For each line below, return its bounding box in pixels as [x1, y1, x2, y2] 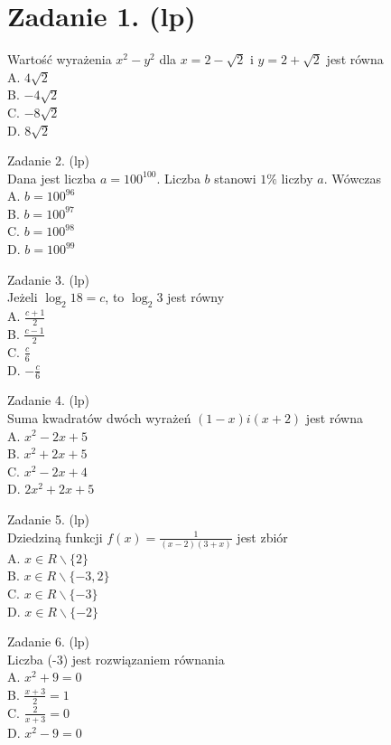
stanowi [214, 168, 256, 187]
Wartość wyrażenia [7, 50, 112, 69]
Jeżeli [7, 288, 38, 306]
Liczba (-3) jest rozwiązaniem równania [7, 649, 225, 668]
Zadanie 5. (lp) [7, 509, 90, 528]
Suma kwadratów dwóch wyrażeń [7, 408, 191, 427]
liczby [281, 168, 313, 187]
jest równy [167, 288, 225, 306]
